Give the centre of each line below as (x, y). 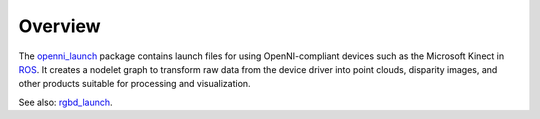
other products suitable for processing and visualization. (134, 84)
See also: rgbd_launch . (66, 102)
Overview (59, 26)
